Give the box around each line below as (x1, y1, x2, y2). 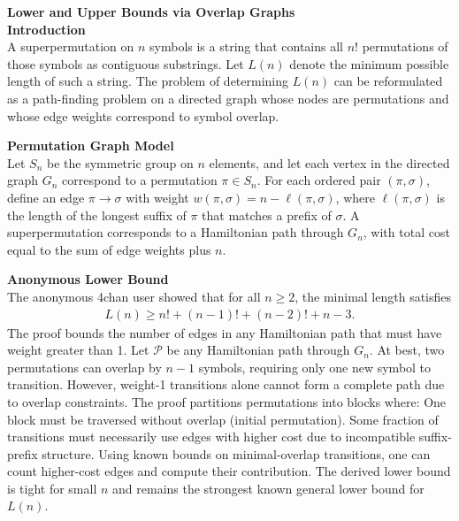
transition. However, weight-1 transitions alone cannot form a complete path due (7, 375, 445, 394)
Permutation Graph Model (7, 136, 174, 155)
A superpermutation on (7, 37, 134, 56)
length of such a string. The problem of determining (7, 72, 289, 90)
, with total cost (363, 223, 450, 241)
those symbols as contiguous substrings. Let (7, 54, 244, 73)
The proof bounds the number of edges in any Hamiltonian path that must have (7, 323, 442, 341)
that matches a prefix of (202, 205, 332, 224)
